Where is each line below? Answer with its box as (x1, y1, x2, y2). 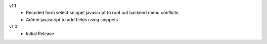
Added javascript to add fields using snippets (26, 16, 118, 22)
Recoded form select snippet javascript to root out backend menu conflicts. (26, 10, 180, 16)
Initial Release (26, 30, 54, 37)
